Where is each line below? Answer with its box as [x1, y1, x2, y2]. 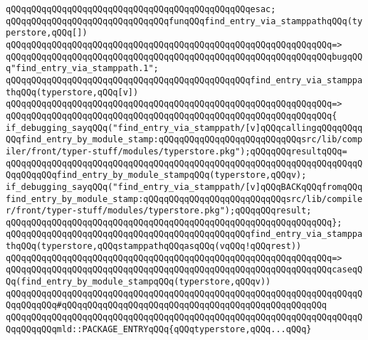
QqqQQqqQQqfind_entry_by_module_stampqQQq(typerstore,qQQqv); [6, 170, 307, 181]
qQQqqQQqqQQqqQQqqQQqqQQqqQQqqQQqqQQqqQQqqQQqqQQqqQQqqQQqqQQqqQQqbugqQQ [6, 51, 363, 62]
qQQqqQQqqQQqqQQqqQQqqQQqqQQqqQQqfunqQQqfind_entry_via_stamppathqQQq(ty [6, 16, 363, 26]
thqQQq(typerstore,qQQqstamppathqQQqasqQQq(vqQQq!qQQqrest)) [6, 241, 302, 252]
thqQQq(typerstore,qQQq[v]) [6, 87, 139, 97]
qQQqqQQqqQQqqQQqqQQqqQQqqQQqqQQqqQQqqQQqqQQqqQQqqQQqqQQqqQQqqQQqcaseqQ [6, 265, 363, 275]
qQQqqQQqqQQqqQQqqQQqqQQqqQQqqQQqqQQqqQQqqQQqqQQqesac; [6, 4, 276, 14]
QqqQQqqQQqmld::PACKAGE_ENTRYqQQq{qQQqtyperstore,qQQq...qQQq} [6, 324, 312, 334]
